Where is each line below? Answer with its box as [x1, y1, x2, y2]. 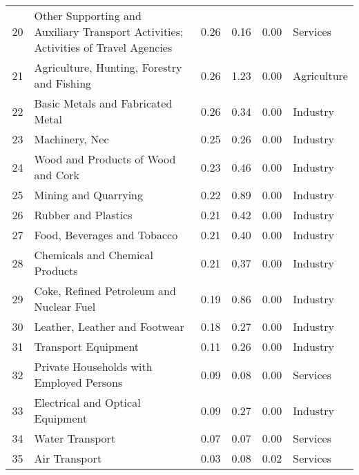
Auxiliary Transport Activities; [34, 23, 184, 39]
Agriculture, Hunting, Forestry [34, 59, 182, 75]
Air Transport [34, 450, 102, 466]
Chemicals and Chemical [34, 247, 154, 263]
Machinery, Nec [34, 131, 109, 147]
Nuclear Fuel [34, 299, 96, 314]
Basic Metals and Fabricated [34, 95, 173, 111]
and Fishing [34, 75, 92, 91]
